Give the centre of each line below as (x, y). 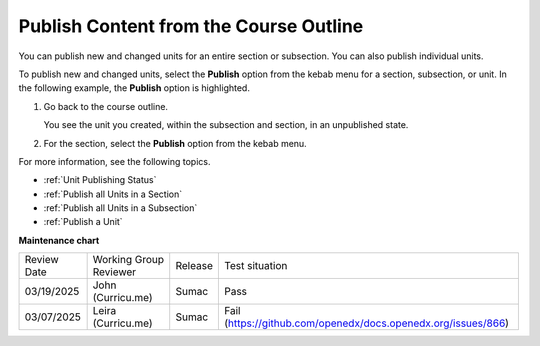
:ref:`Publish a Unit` (83, 222)
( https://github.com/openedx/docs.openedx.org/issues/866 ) (366, 323)
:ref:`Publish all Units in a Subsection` (120, 208)
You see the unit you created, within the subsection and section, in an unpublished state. (226, 125)
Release (194, 266)
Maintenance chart (59, 240)
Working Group (128, 260)
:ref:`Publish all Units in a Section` (113, 194)
